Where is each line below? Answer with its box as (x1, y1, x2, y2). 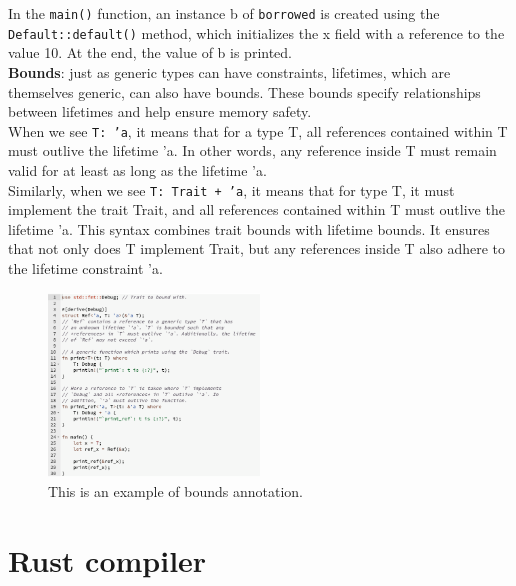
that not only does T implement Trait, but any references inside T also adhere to (8, 238, 506, 259)
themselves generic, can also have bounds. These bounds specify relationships (8, 81, 481, 102)
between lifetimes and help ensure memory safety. (8, 101, 312, 122)
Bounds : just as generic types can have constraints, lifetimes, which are (8, 61, 451, 82)
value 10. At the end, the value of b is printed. (8, 42, 293, 63)
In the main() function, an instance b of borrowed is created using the (8, 3, 440, 23)
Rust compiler (8, 539, 207, 580)
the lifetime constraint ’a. (8, 257, 163, 278)
